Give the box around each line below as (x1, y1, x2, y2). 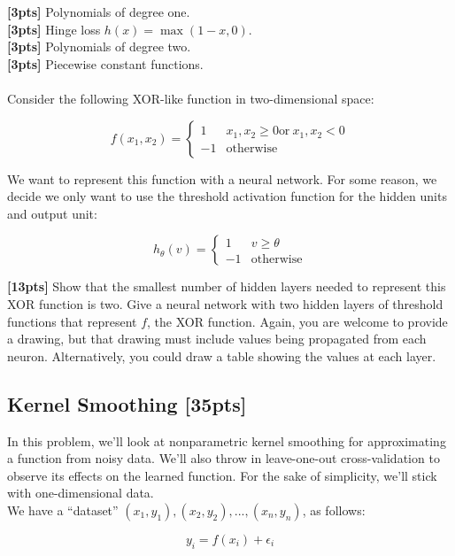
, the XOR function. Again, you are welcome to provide (147, 312, 448, 330)
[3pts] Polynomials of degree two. (7, 37, 191, 56)
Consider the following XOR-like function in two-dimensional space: (7, 89, 374, 107)
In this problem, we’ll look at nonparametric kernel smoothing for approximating (7, 431, 446, 450)
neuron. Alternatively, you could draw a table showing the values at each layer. (7, 346, 436, 365)
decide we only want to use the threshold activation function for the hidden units (7, 187, 447, 205)
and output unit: (7, 204, 97, 222)
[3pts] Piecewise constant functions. (7, 54, 204, 73)
